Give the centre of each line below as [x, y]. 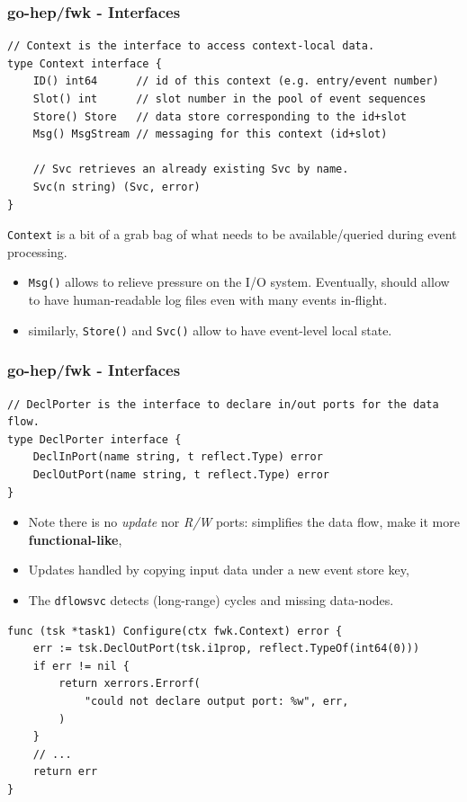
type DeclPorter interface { [94, 439]
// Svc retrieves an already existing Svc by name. [191, 169]
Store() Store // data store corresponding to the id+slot [220, 116]
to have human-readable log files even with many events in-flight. [208, 300]
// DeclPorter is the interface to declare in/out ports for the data [223, 404]
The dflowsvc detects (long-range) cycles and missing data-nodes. [211, 599]
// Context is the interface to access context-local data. [191, 46]
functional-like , [75, 539]
